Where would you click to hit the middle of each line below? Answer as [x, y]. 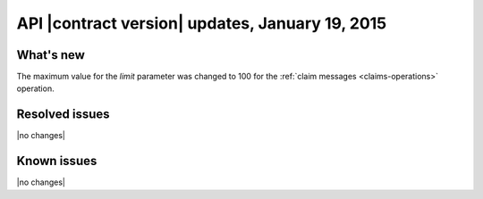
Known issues [57, 161]
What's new [51, 55]
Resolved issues [64, 115]
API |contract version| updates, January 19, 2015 [202, 23]
